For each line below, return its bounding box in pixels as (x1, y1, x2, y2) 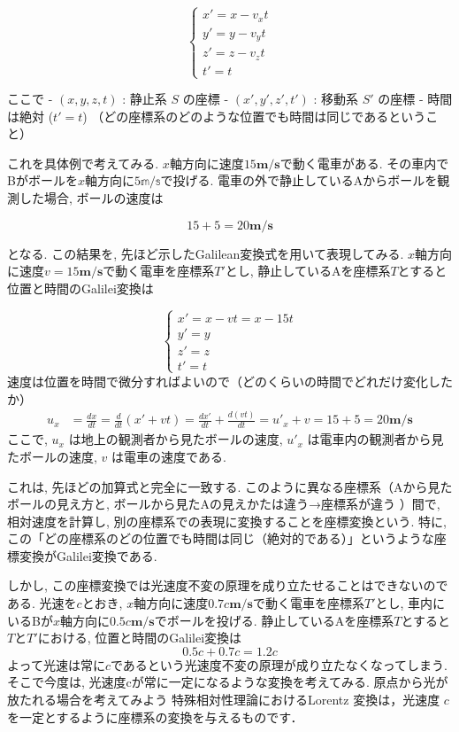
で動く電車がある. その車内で (279, 153, 449, 172)
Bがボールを (7, 171, 78, 190)
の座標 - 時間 (378, 90, 453, 107)
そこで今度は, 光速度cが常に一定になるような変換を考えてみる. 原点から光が (7, 673, 448, 691)
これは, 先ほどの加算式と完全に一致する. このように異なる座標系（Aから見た (7, 477, 453, 495)
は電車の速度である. (111, 447, 226, 465)
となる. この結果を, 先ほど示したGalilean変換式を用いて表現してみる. (7, 244, 404, 262)
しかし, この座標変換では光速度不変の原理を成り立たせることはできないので (7, 576, 448, 595)
